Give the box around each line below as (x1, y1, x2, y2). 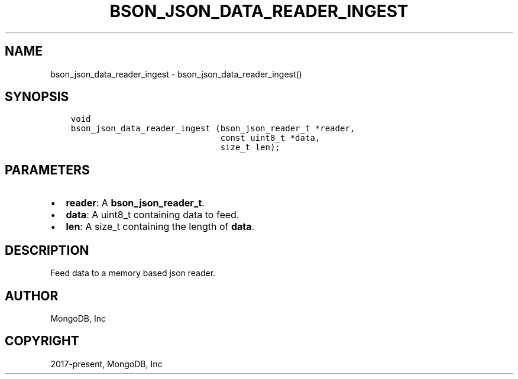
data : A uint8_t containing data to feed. (66, 209, 239, 221)
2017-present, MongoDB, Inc (50, 358, 163, 369)
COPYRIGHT (5, 333, 79, 349)
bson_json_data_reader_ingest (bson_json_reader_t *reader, (70, 124, 355, 134)
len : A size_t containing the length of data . (66, 221, 255, 233)
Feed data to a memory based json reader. (50, 268, 216, 278)
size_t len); (220, 142, 280, 153)
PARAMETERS (5, 162, 90, 177)
